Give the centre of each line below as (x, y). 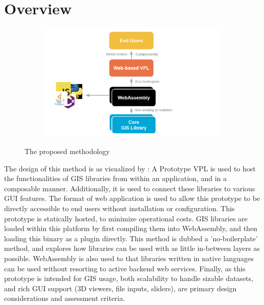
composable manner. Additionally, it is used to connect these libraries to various (130, 188)
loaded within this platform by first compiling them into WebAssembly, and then (131, 228)
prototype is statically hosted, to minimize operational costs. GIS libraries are (126, 218)
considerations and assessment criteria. (65, 298)
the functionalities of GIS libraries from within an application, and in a (116, 178)
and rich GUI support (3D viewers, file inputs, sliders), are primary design (121, 288)
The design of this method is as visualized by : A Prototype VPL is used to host (130, 168)
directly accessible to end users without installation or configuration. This (119, 208)
